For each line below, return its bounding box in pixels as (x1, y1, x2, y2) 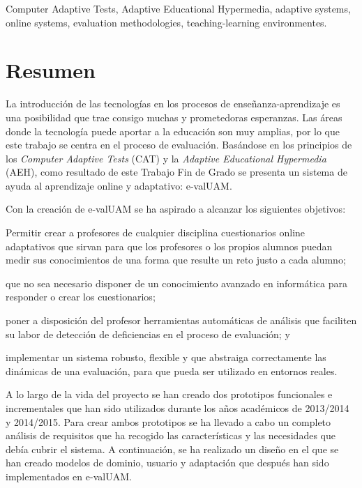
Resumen (6, 56, 96, 84)
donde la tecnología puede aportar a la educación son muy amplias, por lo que (6, 123, 340, 138)
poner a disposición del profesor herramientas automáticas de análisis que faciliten (6, 313, 357, 328)
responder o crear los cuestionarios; (6, 289, 156, 304)
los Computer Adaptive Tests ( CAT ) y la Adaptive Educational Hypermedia (6, 151, 326, 165)
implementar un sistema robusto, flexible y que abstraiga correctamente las (6, 350, 326, 365)
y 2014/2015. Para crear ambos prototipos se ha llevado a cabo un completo (6, 414, 331, 429)
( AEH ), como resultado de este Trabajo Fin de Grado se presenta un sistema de (6, 165, 347, 179)
